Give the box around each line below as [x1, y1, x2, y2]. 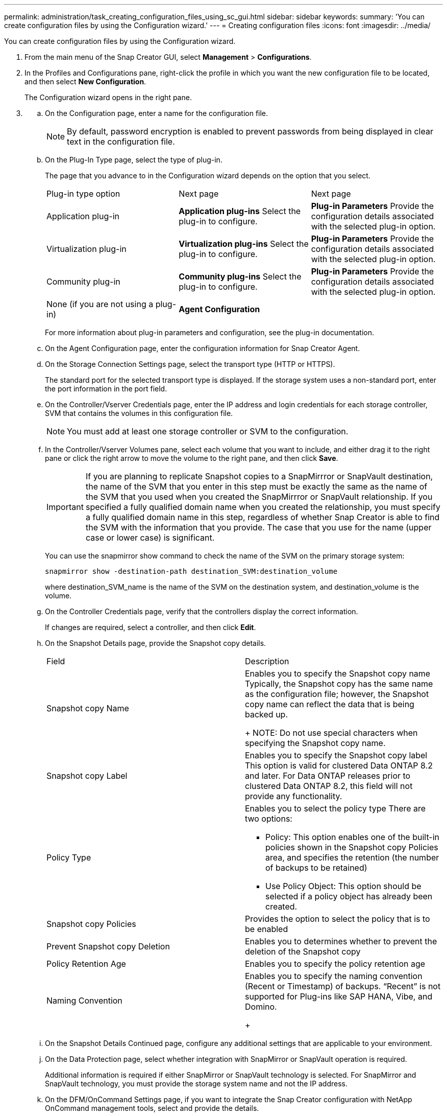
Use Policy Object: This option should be [265, 881, 421, 891]
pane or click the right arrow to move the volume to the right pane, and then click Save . [45, 454, 338, 462]
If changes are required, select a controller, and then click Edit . [45, 623, 256, 632]
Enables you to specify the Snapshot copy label [245, 750, 428, 760]
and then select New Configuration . [24, 77, 146, 86]
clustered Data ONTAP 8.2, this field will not [245, 781, 413, 791]
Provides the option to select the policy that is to [245, 914, 430, 924]
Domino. [245, 1002, 277, 1012]
